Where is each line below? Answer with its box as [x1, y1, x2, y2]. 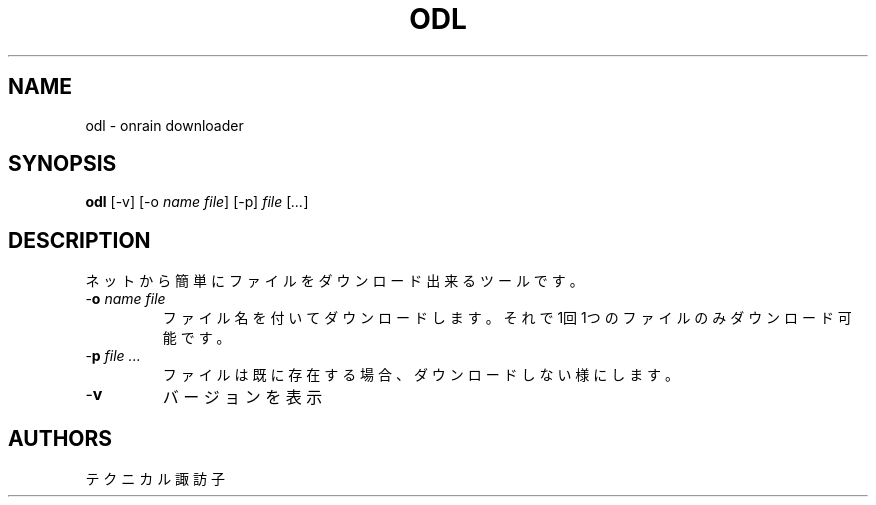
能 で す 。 [162, 329, 231, 347]
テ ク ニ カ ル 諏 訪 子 [85, 470, 225, 488]
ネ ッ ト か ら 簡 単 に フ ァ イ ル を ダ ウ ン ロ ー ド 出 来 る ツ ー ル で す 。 [85, 272, 584, 290]
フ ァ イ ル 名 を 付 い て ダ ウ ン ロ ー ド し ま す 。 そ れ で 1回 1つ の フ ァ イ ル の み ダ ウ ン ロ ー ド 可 [162, 309, 852, 327]
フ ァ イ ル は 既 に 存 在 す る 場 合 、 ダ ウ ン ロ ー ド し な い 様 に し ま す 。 [162, 366, 680, 384]
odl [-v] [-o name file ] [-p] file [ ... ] [85, 193, 309, 211]
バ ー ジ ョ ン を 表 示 [162, 387, 323, 408]
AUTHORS [8, 425, 113, 451]
